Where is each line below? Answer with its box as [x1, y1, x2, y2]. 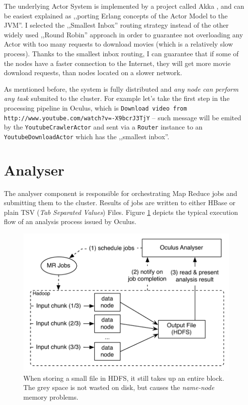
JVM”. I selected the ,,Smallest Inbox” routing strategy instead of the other [4, 20, 229, 30]
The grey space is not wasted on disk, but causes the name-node [23, 382, 215, 392]
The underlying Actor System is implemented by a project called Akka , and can [4, 1, 244, 11]
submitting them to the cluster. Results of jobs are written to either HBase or [4, 197, 236, 208]
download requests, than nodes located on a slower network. [4, 67, 182, 78]
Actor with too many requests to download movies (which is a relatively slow [4, 39, 233, 49]
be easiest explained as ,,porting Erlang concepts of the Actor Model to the [4, 10, 228, 20]
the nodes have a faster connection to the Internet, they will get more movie [4, 58, 231, 68]
